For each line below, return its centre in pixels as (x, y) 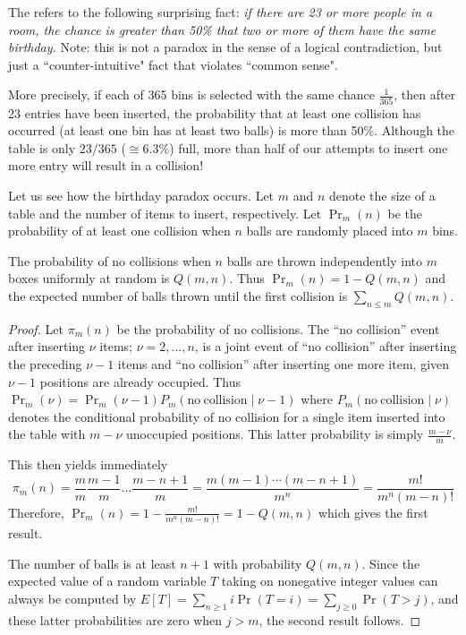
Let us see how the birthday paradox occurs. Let (141, 196)
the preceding (45, 364)
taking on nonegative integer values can (330, 581)
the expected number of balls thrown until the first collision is (178, 296)
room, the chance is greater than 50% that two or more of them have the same (222, 29)
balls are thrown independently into (325, 260)
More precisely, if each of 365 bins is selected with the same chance (191, 94)
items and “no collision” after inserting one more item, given (284, 364)
